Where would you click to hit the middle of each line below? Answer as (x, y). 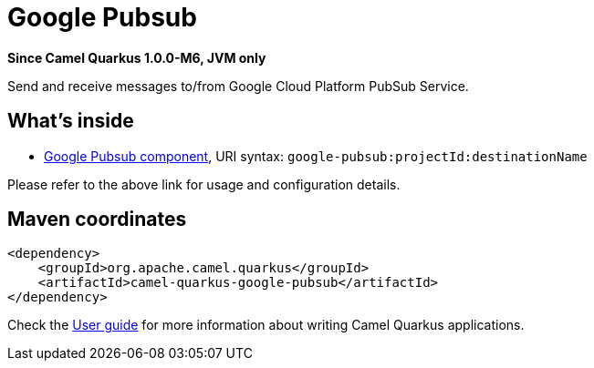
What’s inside (71, 121)
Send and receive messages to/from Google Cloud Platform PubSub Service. (238, 86)
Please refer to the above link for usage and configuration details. (204, 184)
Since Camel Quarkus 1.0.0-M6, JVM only (137, 57)
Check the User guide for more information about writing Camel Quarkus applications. (266, 325)
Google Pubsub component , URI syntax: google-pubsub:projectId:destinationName (316, 156)
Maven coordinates (97, 220)
